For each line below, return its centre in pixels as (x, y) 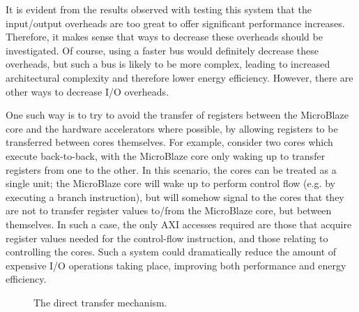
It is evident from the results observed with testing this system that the (159, 9)
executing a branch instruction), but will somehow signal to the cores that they (175, 196)
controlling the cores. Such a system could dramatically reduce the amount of (171, 252)
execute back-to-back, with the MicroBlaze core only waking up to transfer (166, 155)
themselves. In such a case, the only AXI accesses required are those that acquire (179, 224)
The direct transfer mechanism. (100, 302)
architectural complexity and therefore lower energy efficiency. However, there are (179, 77)
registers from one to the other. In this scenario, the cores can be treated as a (171, 169)
